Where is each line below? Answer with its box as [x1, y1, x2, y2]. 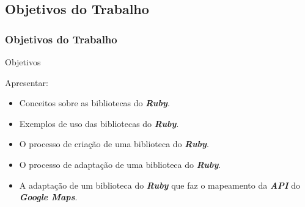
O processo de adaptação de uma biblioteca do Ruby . [19, 158, 221, 170]
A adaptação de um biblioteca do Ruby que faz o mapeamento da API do [19, 178, 301, 191]
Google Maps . [19, 191, 78, 203]
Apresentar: [5, 76, 48, 89]
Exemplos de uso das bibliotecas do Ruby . [19, 117, 179, 129]
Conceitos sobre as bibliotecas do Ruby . [19, 96, 170, 109]
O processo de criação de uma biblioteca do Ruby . [19, 137, 209, 150]
